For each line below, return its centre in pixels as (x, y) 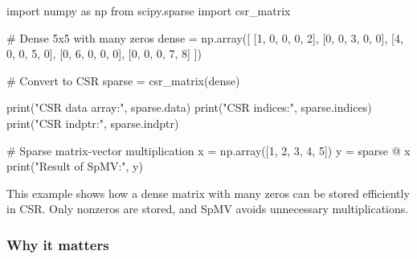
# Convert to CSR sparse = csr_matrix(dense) (123, 80)
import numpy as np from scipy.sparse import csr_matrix (149, 10)
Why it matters (58, 244)
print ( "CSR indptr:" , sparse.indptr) (93, 123)
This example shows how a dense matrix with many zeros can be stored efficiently (208, 193)
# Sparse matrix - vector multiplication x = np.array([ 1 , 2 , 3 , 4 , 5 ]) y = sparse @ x (208, 150)
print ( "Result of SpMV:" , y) (75, 166)
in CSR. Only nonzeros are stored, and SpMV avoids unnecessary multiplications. (208, 209)
